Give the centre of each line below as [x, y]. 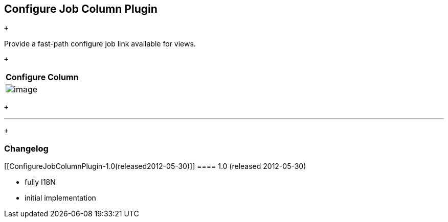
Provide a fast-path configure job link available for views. [100, 44]
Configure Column [42, 77]
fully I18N [40, 182]
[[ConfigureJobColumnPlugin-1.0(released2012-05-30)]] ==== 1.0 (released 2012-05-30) [155, 166]
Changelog [26, 148]
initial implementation [60, 198]
